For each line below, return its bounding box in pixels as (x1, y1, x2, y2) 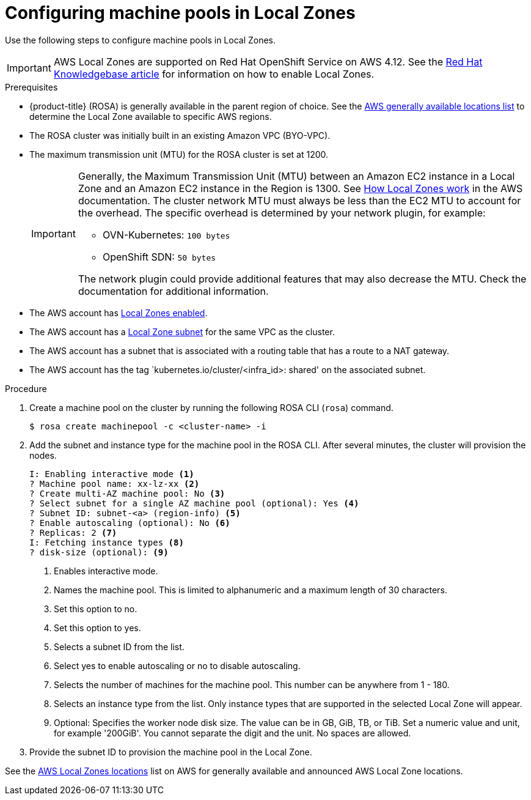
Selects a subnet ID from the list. (54, 641, 185, 652)
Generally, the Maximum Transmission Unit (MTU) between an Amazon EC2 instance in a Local (78, 169, 515, 182)
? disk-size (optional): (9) (29, 547, 169, 557)
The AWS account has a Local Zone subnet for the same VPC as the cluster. (29, 326, 335, 337)
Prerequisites (5, 81, 58, 92)
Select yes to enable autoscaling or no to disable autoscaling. (54, 660, 301, 671)
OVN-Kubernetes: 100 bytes (102, 228, 230, 241)
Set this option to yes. (54, 622, 141, 633)
